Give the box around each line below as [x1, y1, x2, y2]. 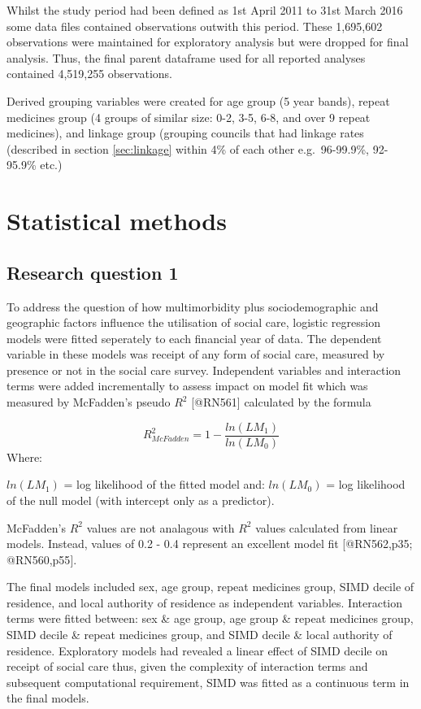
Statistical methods [7, 204, 227, 237]
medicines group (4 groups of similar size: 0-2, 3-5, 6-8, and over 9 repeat [7, 108, 371, 125]
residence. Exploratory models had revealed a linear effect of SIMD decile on [7, 642, 388, 659]
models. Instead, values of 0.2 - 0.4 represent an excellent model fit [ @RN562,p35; [7, 535, 413, 552]
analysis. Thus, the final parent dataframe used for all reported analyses [7, 49, 366, 66]
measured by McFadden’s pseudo [7, 394, 171, 411]
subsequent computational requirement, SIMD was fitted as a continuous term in [7, 673, 410, 690]
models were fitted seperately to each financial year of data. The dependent [7, 329, 382, 346]
